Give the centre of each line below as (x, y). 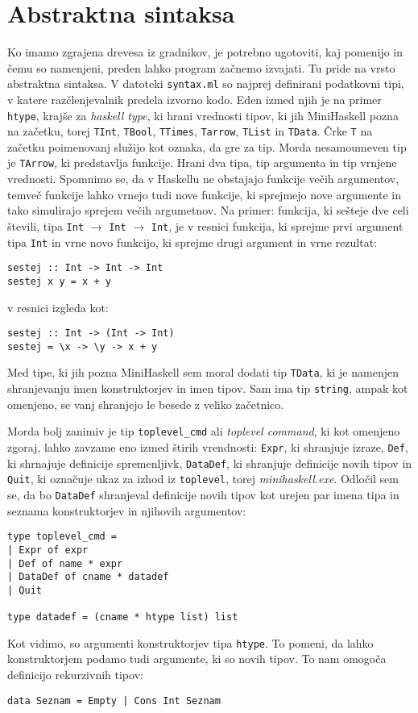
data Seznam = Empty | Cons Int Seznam (114, 700)
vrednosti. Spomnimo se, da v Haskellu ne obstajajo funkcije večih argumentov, (203, 179)
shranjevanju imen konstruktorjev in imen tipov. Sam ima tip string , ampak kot (208, 388)
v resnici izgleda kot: (58, 307)
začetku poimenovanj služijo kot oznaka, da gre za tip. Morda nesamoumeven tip (207, 146)
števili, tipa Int (46, 225)
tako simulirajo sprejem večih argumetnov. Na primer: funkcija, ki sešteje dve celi (208, 210)
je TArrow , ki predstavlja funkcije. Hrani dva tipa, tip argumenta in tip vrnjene (202, 163)
